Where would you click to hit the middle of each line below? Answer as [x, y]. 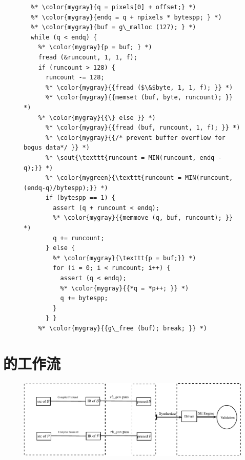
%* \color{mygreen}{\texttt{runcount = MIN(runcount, [139, 178]
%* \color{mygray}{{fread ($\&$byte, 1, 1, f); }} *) [139, 87]
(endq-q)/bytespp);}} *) [66, 188]
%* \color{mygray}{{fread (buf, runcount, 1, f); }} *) [143, 128]
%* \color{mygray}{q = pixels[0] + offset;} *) [114, 7]
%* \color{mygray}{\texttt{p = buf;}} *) [125, 258]
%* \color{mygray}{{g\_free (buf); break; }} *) [122, 328]
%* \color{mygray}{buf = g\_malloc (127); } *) [114, 27]
